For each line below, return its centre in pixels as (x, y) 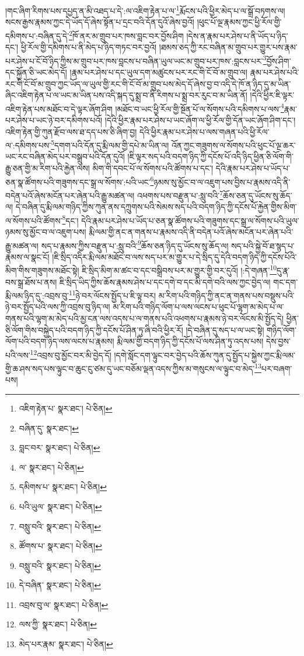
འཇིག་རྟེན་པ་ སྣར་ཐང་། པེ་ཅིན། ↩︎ (66, 408)
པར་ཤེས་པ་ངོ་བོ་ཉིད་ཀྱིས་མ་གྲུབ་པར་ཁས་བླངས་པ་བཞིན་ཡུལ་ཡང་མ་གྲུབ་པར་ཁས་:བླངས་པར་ (134, 61)
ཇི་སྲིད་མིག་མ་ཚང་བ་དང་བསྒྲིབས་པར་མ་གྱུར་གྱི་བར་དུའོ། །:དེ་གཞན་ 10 (179, 270)
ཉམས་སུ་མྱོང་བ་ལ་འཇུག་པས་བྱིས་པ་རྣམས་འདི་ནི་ (222, 182)
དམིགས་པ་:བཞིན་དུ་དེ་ (37, 35)
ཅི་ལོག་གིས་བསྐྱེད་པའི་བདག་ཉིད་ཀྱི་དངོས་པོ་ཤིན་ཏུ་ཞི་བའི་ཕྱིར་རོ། (94, 329)
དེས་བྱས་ (278, 341)
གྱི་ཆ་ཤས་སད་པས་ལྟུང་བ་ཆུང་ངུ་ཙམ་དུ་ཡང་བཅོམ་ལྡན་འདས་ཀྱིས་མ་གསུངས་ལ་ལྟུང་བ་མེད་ (130, 368)
